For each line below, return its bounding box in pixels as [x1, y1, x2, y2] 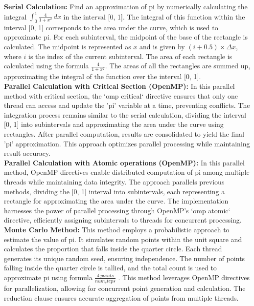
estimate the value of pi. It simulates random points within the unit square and [4, 234, 242, 244]
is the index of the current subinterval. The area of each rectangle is [28, 51, 232, 61]
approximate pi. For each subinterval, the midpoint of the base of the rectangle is [4, 32, 248, 42]
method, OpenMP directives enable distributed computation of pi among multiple [4, 167, 250, 177]
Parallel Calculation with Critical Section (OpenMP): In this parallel [4, 81, 235, 91]
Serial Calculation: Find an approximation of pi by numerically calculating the [4, 1, 248, 11]
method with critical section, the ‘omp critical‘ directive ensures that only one [4, 90, 238, 101]
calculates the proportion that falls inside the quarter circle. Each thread [4, 244, 222, 254]
